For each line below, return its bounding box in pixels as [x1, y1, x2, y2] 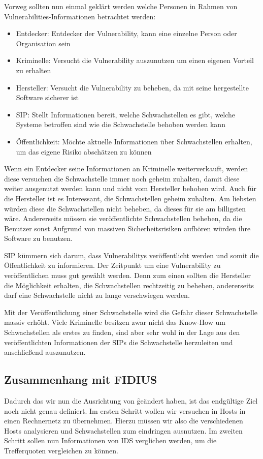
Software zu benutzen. [4, 233, 73, 243]
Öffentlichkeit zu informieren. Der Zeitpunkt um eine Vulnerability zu [4, 260, 221, 270]
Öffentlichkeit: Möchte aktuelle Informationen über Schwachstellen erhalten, [16, 136, 252, 146]
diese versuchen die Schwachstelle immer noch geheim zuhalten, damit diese [4, 173, 240, 183]
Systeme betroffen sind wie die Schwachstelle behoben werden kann [16, 119, 225, 130]
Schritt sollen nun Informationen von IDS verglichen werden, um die [4, 435, 217, 446]
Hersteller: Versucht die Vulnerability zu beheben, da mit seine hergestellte [16, 82, 249, 93]
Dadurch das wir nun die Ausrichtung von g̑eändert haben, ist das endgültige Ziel [4, 395, 258, 406]
